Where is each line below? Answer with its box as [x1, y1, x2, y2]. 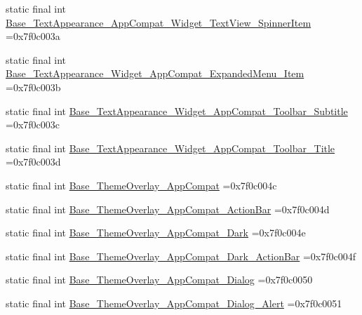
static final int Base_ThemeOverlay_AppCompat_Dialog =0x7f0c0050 [6, 272, 313, 287]
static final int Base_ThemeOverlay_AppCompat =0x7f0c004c [6, 177, 277, 192]
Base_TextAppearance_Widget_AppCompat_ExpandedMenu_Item [6, 66, 304, 81]
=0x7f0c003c [6, 117, 60, 132]
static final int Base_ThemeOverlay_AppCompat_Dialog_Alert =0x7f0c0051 [6, 295, 342, 310]
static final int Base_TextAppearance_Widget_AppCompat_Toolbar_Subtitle [6, 103, 348, 118]
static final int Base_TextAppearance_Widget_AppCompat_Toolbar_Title [6, 140, 335, 155]
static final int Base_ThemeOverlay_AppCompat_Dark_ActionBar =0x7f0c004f [6, 248, 356, 263]
